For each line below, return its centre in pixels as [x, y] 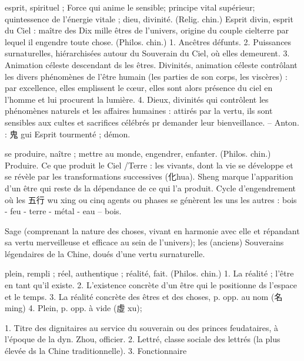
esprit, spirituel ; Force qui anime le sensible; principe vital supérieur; [130, 7]
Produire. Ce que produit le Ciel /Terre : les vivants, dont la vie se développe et [149, 165]
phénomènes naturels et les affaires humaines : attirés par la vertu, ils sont [139, 111]
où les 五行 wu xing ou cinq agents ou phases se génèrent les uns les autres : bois [151, 199]
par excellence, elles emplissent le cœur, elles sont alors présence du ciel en [139, 88]
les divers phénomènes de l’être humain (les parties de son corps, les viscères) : [146, 76]
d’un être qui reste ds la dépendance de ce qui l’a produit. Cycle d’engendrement [150, 188]
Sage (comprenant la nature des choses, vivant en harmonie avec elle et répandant [152, 230]
